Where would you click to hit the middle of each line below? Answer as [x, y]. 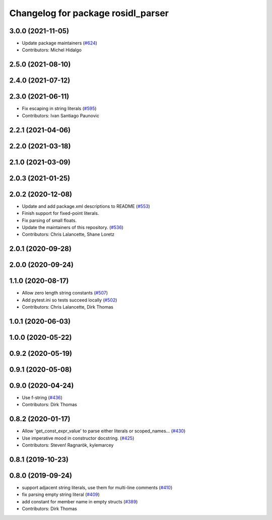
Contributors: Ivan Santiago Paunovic [60, 115]
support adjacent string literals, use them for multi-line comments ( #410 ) [97, 488]
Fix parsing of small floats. [49, 220]
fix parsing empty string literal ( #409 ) [61, 495]
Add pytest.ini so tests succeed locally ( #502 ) [70, 300]
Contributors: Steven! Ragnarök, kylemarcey [68, 445]
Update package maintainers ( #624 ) [60, 43]
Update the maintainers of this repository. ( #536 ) [73, 227]
